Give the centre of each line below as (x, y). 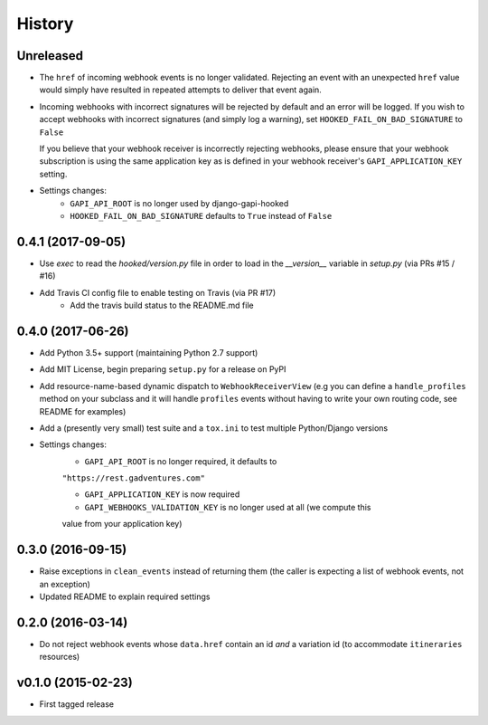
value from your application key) (122, 524)
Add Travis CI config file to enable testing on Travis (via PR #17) (158, 292)
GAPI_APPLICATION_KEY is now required (162, 494)
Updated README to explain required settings (125, 596)
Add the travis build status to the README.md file (162, 305)
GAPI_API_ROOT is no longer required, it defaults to (181, 461)
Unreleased (50, 56)
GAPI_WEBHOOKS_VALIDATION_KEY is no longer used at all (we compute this (228, 507)
